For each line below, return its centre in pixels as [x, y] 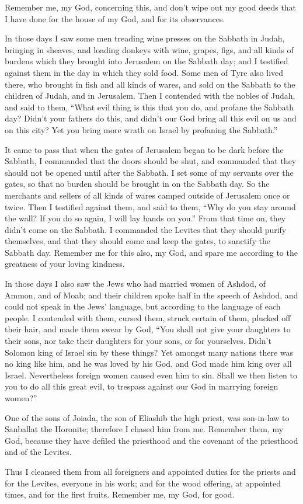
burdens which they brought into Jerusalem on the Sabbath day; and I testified [147, 61]
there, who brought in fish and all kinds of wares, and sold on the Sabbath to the [150, 84]
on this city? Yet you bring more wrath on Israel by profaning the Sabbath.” [141, 129]
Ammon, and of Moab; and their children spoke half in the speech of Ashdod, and [151, 295]
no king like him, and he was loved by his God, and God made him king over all [148, 364]
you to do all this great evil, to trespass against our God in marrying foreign [142, 386]
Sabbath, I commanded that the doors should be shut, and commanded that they [151, 161]
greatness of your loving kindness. [65, 264]
